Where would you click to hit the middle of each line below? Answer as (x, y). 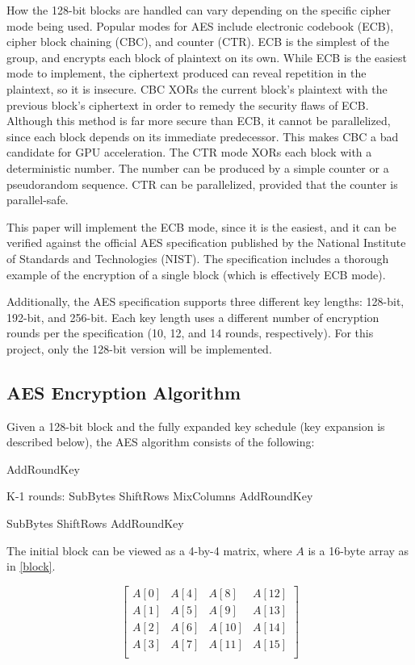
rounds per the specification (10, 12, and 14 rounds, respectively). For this (190, 333)
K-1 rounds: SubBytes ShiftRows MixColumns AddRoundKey (160, 496)
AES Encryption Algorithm (124, 392)
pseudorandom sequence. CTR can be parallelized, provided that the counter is (202, 184)
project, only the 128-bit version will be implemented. (139, 348)
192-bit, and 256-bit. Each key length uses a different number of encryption (193, 317)
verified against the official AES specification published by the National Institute (206, 243)
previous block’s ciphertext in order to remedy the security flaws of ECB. (188, 105)
